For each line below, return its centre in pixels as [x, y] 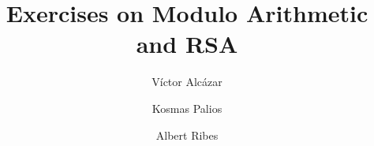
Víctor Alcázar [187, 82]
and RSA [187, 44]
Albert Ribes [187, 135]
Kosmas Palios [187, 108]
